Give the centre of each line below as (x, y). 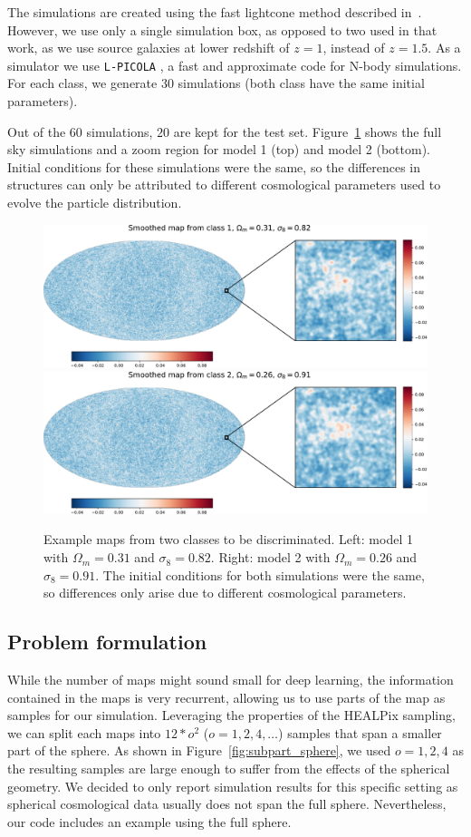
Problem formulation (107, 642)
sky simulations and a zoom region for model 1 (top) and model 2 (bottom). (219, 149)
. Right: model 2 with (270, 557)
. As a (444, 48)
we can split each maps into (84, 732)
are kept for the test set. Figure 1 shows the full (308, 131)
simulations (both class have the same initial (301, 83)
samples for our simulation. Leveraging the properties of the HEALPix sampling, (231, 715)
